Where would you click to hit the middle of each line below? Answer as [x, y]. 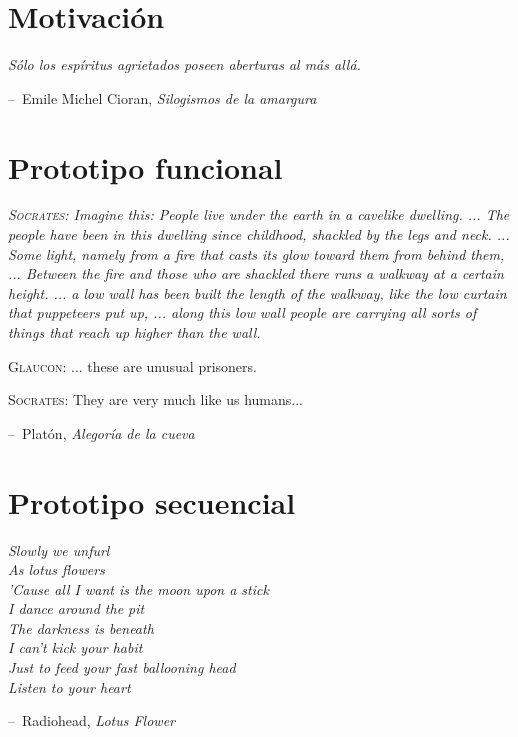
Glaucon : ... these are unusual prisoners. [132, 365]
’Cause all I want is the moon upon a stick [138, 588]
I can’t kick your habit [75, 647]
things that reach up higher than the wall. [134, 332]
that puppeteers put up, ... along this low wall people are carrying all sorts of [242, 312]
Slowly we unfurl [59, 549]
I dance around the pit [76, 608]
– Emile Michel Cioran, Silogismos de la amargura [162, 97]
